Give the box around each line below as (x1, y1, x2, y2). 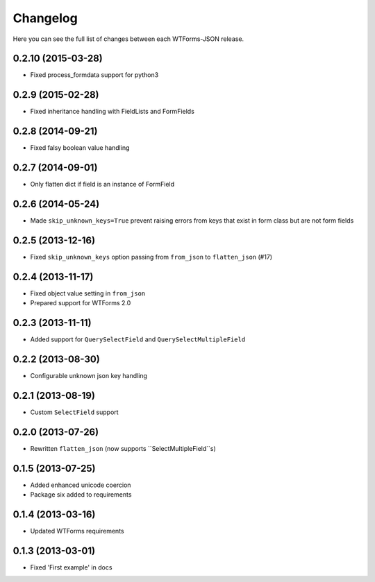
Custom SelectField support (30, 408, 119, 416)
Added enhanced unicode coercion (30, 481, 131, 489)
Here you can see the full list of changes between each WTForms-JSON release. (12, 35, 244, 43)
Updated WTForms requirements (30, 527, 124, 536)
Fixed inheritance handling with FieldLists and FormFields (30, 108, 194, 116)
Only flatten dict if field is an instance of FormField (30, 180, 175, 189)
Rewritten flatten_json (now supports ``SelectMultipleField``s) (30, 444, 217, 452)
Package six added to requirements (30, 490, 132, 499)
